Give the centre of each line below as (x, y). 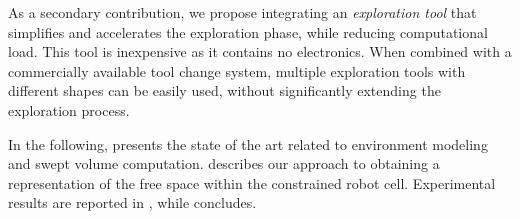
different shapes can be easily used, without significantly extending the (224, 90)
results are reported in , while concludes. (132, 202)
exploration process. (69, 109)
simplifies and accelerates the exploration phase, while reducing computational (248, 31)
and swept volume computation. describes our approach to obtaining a (224, 163)
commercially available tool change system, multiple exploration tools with (237, 70)
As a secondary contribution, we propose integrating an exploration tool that (242, 12)
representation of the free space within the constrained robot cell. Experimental (252, 182)
